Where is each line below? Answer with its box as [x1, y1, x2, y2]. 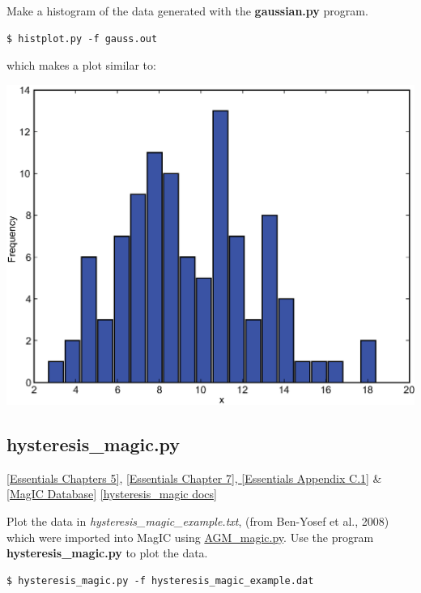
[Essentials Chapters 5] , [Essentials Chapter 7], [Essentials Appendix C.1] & [6, 469, 382, 486]
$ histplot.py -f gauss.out [6, 32, 158, 45]
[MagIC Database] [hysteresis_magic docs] [6, 485, 217, 502]
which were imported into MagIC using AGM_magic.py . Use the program [6, 528, 374, 545]
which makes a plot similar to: [6, 57, 156, 74]
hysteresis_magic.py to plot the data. [6, 544, 208, 561]
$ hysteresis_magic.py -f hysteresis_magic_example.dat [6, 574, 314, 587]
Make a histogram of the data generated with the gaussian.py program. [6, 2, 368, 19]
